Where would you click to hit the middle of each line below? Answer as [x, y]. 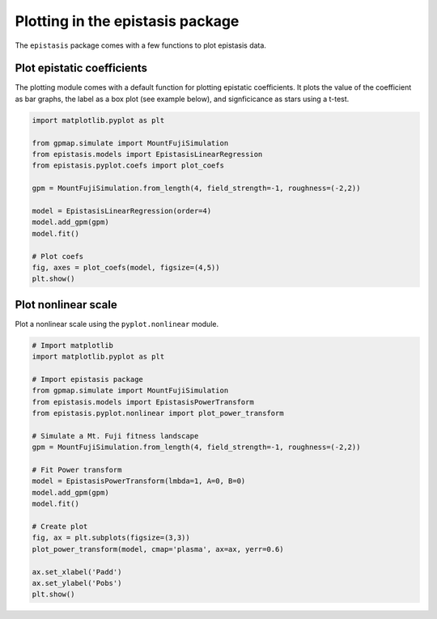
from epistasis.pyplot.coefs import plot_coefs [128, 165]
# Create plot [60, 527]
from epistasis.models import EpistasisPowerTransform [143, 402]
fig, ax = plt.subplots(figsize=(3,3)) [111, 538]
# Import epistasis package [87, 379]
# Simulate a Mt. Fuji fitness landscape [115, 436]
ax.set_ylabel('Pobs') [77, 583]
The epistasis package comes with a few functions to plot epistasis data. [141, 45]
